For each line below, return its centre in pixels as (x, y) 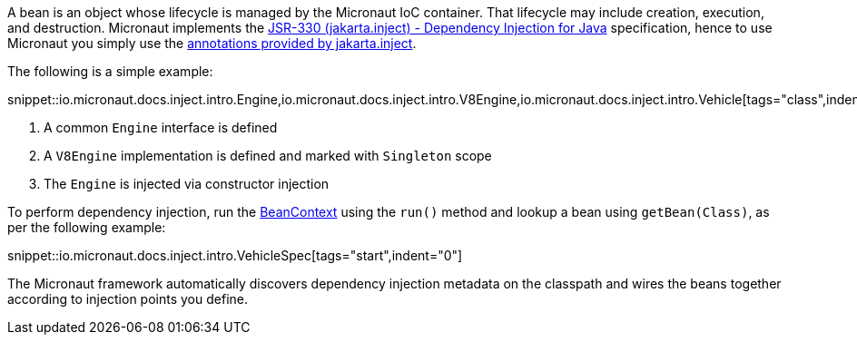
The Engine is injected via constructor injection (187, 184)
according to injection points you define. (128, 299)
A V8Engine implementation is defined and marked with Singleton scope (268, 156)
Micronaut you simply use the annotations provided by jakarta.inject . (212, 43)
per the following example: (87, 227)
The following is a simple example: (110, 71)
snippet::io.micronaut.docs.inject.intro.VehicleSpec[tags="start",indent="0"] (235, 255)
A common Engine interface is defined (161, 127)
